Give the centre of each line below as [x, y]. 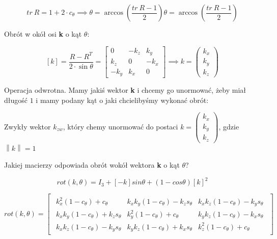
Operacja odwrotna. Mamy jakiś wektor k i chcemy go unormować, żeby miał [125, 90]
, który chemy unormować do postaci [120, 127]
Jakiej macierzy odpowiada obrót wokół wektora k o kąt [92, 165]
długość [16, 100]
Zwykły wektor [27, 127]
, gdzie [229, 127]
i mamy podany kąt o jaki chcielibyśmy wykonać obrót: [122, 100]
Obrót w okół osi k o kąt [43, 34]
